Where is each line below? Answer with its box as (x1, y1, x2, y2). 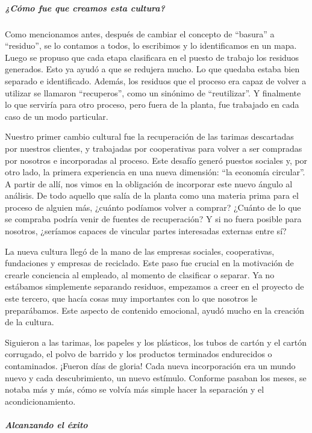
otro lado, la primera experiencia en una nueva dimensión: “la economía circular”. (5, 166, 305, 178)
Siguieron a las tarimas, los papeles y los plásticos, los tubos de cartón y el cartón (5, 335, 307, 348)
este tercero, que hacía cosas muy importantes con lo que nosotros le (5, 292, 257, 305)
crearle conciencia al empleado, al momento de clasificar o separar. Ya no (5, 268, 275, 281)
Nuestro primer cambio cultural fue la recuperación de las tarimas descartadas (5, 130, 294, 143)
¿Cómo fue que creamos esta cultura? (5, 1, 165, 14)
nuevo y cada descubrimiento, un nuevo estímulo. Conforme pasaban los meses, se (5, 371, 307, 384)
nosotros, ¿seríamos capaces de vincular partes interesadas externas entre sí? (5, 225, 287, 237)
